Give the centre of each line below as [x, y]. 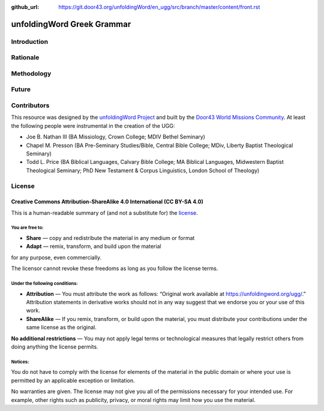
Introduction [29, 41]
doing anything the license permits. [55, 346]
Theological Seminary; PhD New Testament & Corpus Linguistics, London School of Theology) [143, 170]
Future [21, 89]
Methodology [31, 73]
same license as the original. [61, 328]
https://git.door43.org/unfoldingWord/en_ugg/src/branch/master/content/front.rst [159, 7]
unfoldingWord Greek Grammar [71, 24]
